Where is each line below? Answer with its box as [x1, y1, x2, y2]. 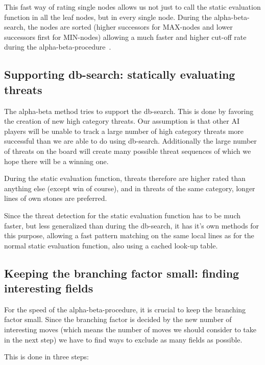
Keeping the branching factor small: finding [4, 265, 239, 281]
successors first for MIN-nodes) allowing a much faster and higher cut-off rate [4, 31, 247, 42]
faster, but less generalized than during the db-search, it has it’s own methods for [4, 220, 259, 231]
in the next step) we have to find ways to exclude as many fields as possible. [4, 334, 243, 345]
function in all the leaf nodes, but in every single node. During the [4, 11, 212, 22]
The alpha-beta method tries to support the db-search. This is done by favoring [4, 105, 254, 116]
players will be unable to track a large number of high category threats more [4, 125, 244, 136]
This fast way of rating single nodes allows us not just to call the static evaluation [4, 2, 261, 12]
